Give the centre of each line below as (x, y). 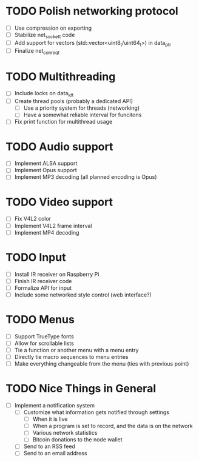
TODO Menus (40, 320)
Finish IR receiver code (43, 281)
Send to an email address (55, 454)
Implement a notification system (55, 405)
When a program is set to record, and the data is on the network (113, 426)
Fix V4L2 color (33, 219)
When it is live (50, 419)
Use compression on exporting (53, 28)
